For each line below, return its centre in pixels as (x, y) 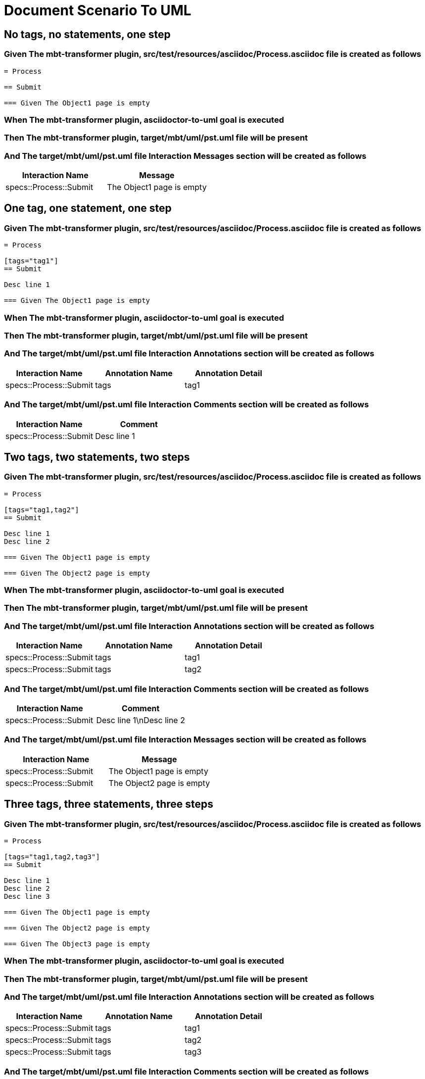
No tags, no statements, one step (87, 34)
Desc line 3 (27, 896)
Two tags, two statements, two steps (97, 457)
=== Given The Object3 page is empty (77, 944)
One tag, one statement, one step (88, 208)
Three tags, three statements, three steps (109, 804)
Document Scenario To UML (98, 10)
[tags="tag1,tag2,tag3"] (52, 857)
